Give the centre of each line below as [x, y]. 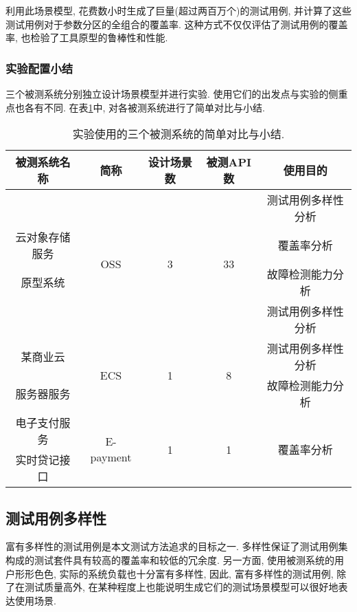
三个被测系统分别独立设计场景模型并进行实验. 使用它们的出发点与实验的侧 [172, 94]
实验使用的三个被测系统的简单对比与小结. [178, 134]
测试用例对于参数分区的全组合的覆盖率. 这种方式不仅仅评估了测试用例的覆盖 [177, 24]
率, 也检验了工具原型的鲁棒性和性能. [87, 37]
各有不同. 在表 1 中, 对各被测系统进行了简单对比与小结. [145, 107]
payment [111, 457]
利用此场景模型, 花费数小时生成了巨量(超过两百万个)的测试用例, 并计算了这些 [178, 10]
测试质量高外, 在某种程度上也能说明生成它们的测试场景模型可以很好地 [181, 587]
